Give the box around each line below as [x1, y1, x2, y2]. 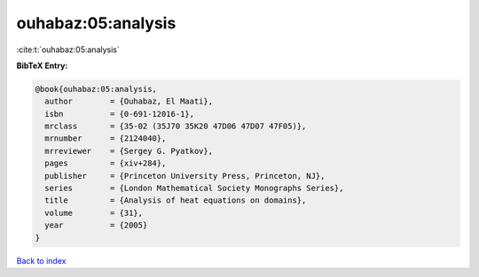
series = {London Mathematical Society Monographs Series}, [44, 183, 344, 194]
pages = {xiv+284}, [44, 158, 167, 168]
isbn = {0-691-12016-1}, [44, 109, 195, 119]
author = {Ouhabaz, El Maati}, [44, 96, 213, 106]
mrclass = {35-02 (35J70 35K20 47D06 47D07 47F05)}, [44, 121, 307, 132]
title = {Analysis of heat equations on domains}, [44, 196, 307, 205]
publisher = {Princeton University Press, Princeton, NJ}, [44, 171, 326, 181]
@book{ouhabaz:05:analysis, [35, 84, 157, 94]
